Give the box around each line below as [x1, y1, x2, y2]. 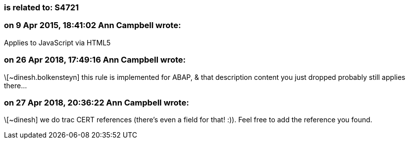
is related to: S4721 [4, 2, 79, 12]
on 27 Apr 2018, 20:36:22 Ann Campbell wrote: [4, 97, 189, 107]
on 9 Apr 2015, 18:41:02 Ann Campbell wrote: [4, 20, 181, 31]
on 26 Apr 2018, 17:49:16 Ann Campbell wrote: [4, 55, 186, 65]
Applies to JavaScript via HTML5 [4, 38, 111, 47]
